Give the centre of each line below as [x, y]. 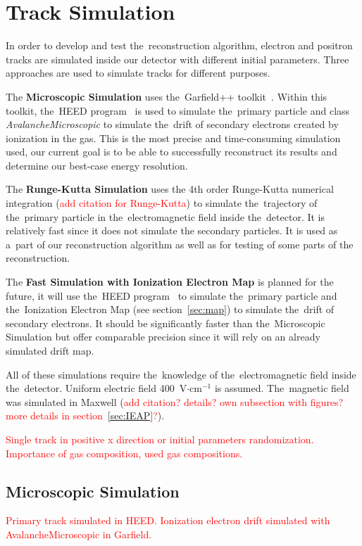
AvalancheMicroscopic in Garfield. [79, 534]
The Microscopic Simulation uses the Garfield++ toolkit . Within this [167, 96]
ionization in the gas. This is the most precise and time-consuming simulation [173, 138]
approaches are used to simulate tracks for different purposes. [138, 73]
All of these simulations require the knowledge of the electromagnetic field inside [181, 374]
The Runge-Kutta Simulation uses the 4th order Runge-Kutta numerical [170, 189]
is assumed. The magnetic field [282, 388]
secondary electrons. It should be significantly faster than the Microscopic [166, 323]
